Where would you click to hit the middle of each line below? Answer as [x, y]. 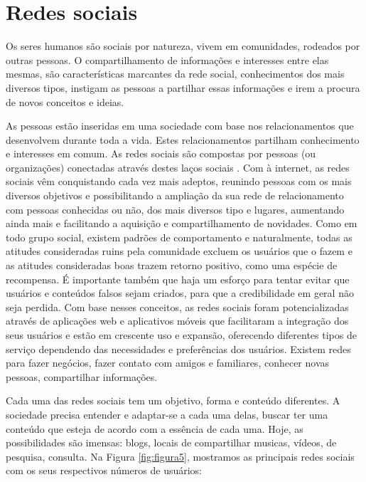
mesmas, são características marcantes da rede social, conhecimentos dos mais [175, 74]
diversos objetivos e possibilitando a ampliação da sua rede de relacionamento [175, 195]
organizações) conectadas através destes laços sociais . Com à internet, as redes [178, 167]
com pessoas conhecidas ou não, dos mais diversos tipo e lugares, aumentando [175, 209]
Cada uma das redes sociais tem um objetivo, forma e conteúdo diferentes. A [173, 400]
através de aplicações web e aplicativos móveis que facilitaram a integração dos [177, 321]
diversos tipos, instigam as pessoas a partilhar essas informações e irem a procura [183, 87]
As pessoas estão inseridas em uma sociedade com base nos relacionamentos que [180, 126]
